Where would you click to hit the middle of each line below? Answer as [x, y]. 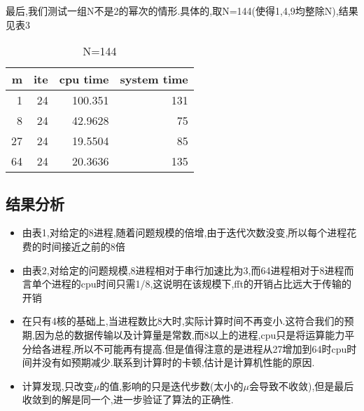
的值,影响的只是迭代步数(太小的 [171, 385]
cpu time [84, 79]
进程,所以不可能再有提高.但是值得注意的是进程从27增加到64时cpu [199, 348]
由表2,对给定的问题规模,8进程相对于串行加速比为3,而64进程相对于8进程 [183, 270]
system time [154, 79]
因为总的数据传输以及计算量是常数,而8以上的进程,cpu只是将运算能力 [190, 334]
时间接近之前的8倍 [83, 246]
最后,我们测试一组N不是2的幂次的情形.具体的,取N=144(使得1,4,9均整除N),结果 [182, 11]
